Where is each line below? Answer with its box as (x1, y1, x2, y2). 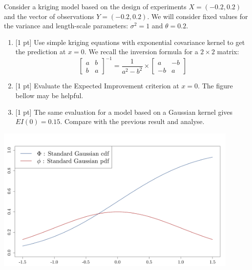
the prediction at (15, 46, 66, 57)
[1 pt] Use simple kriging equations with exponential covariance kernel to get (15, 37, 245, 47)
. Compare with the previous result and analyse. (60, 116, 205, 126)
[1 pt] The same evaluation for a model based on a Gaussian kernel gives (15, 106, 233, 117)
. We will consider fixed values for (147, 11, 248, 21)
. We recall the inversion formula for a (84, 46, 198, 57)
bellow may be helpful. (15, 90, 84, 101)
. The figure (198, 81, 233, 91)
